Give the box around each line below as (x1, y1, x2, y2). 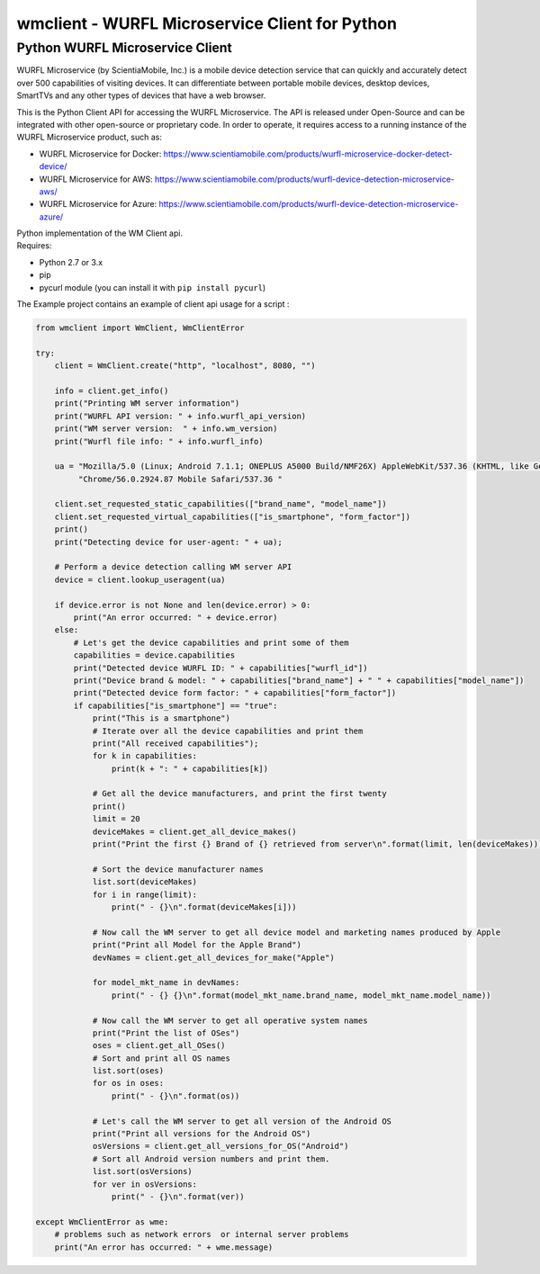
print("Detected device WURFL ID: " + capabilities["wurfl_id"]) (73, 662, 368, 673)
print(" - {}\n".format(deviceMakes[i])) (111, 902, 297, 912)
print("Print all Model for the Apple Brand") (92, 940, 301, 950)
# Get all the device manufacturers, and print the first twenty (92, 788, 387, 799)
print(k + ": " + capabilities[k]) (111, 763, 269, 774)
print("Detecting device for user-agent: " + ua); (54, 536, 283, 547)
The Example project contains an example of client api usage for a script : (16, 299, 290, 310)
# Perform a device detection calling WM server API (54, 562, 292, 572)
